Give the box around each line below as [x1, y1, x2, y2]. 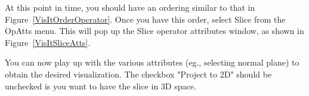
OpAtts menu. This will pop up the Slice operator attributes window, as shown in [5, 24, 304, 37]
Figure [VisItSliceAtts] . [5, 36, 91, 48]
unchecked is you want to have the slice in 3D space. [5, 79, 196, 92]
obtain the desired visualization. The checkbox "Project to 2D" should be [5, 67, 272, 80]
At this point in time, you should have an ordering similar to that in [5, 1, 255, 13]
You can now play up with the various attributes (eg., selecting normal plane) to [5, 56, 299, 69]
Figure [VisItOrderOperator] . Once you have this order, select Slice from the [5, 13, 286, 25]
